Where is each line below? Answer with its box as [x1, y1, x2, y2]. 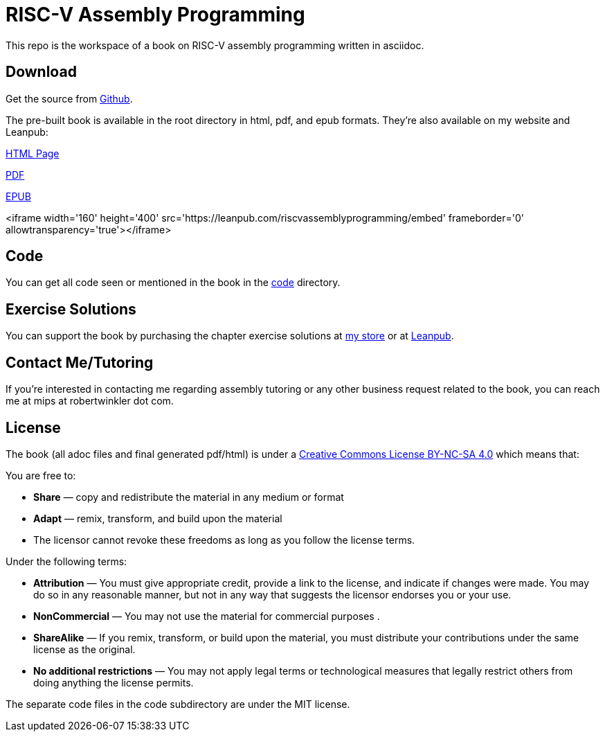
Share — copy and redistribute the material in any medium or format [33, 490, 344, 503]
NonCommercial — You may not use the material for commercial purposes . [33, 610, 380, 622]
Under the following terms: [6, 555, 127, 567]
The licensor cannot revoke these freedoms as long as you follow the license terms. [33, 533, 415, 546]
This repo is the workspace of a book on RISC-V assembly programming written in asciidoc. [6, 39, 424, 51]
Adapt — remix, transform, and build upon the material [33, 512, 282, 524]
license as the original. [33, 643, 136, 655]
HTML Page [6, 147, 60, 159]
